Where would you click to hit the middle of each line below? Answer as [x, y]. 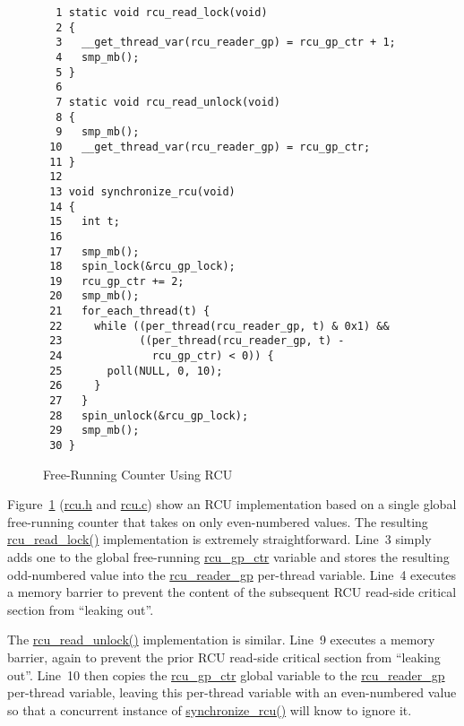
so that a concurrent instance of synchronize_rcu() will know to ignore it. [210, 709]
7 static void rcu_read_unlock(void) [168, 102]
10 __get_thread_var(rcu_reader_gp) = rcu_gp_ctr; [210, 147]
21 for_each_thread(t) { [130, 311]
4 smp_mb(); [98, 57]
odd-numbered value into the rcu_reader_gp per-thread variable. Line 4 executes [232, 574]
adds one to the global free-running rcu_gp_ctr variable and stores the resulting [228, 557]
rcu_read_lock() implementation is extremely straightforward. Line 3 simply [219, 539]
